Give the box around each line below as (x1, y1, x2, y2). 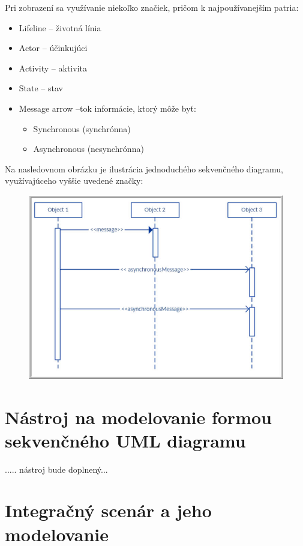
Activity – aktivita (19, 61, 87, 74)
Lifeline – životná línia (19, 21, 101, 34)
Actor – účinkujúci (19, 41, 88, 54)
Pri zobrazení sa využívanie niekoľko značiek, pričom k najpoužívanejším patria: (5, 1, 299, 13)
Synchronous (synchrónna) (33, 122, 131, 135)
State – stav (19, 82, 63, 94)
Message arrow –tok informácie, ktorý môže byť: (19, 102, 196, 114)
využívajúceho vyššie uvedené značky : (5, 174, 143, 187)
